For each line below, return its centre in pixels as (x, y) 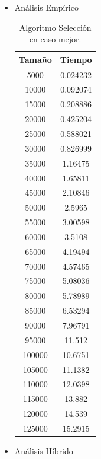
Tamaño (35, 59)
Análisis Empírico (46, 7)
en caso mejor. (55, 39)
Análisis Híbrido (44, 450)
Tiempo (76, 59)
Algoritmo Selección (55, 27)
